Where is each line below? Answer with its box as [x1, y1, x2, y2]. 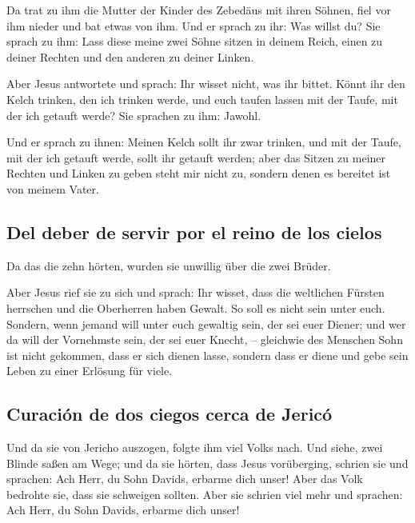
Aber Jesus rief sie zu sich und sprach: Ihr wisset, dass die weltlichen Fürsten [6, 284, 385, 301]
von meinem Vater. [6, 180, 99, 197]
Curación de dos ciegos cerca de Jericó [6, 401, 333, 426]
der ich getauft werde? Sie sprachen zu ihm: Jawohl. [6, 106, 261, 123]
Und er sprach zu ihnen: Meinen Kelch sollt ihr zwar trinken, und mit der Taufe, [6, 134, 401, 150]
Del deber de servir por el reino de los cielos [6, 219, 382, 244]
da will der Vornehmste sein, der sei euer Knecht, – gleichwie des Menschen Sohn [6, 331, 403, 348]
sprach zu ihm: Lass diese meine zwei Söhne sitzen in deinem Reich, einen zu [6, 33, 383, 50]
